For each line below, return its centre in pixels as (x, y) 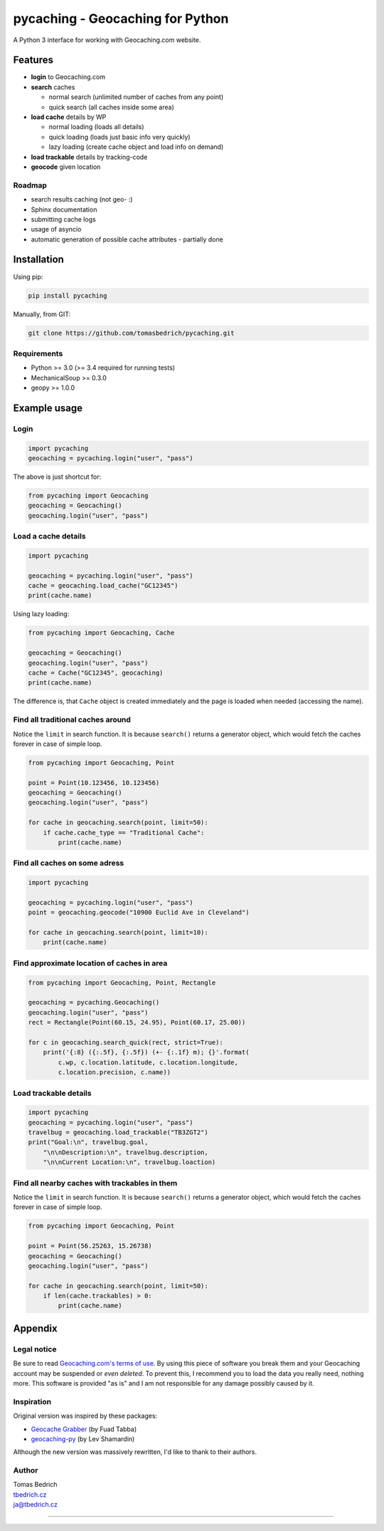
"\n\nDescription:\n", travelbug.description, (126, 1152)
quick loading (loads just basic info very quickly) (120, 137)
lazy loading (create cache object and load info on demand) (136, 147)
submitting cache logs (63, 219)
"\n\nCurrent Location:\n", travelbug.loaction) (129, 1162)
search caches (53, 87)
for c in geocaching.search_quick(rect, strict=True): (126, 1042)
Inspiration (32, 1401)
